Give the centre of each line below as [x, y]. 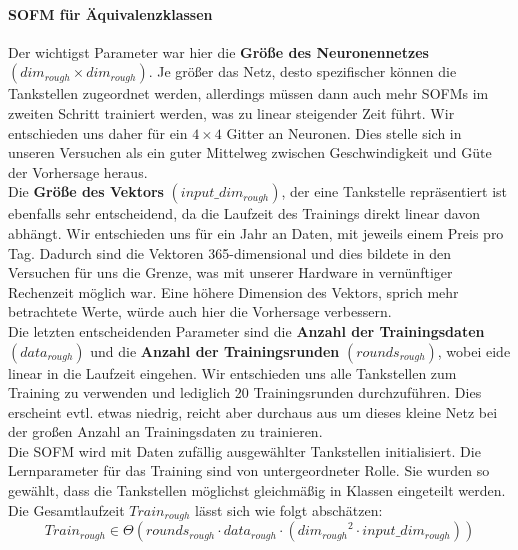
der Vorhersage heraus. [78, 171]
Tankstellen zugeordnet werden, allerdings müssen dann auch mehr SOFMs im [248, 93]
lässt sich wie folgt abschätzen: [289, 509]
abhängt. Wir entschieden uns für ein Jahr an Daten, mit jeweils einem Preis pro [256, 232]
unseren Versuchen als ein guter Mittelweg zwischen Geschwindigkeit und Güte [250, 152]
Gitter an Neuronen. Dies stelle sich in [344, 132]
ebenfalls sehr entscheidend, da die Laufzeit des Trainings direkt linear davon [244, 213]
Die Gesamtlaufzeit [66, 509]
